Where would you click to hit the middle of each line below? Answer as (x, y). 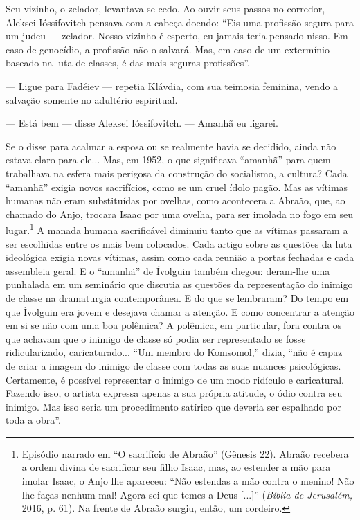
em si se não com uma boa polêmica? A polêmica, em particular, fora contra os (174, 325)
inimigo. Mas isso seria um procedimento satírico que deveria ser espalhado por (173, 406)
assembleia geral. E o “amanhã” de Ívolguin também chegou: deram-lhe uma (168, 270)
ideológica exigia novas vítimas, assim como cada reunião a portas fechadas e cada (180, 257)
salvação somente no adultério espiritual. (92, 99)
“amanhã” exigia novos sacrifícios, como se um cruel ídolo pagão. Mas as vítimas (177, 187)
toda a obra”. (33, 420)
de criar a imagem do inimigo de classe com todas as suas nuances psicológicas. (173, 365)
